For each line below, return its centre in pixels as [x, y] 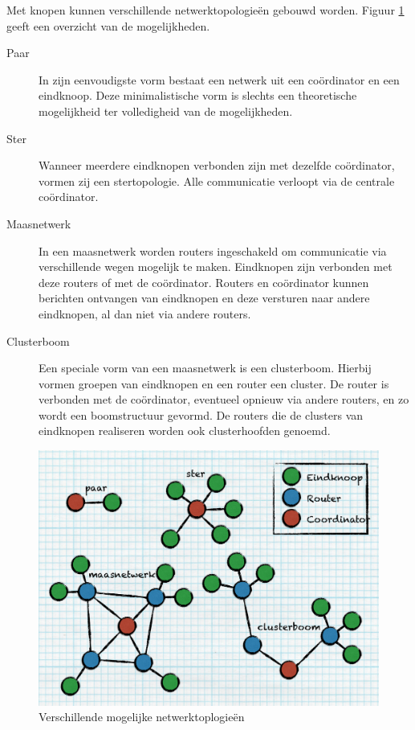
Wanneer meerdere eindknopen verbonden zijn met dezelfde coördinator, [217, 165]
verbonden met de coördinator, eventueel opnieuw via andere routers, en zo [224, 399]
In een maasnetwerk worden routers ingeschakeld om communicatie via [213, 250]
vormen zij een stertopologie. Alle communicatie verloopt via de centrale [217, 180]
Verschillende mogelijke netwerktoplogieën [142, 717]
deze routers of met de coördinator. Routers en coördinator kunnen [204, 282]
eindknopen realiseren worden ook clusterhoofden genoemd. [185, 431]
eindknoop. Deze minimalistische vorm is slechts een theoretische [198, 95]
